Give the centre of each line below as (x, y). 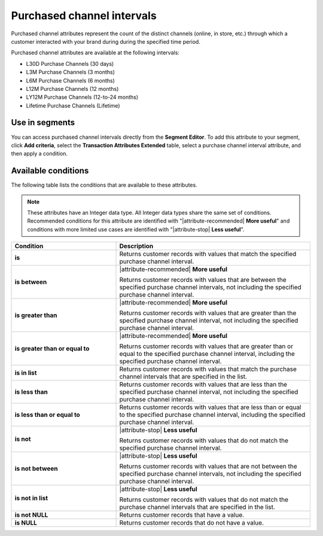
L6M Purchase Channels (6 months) (70, 80)
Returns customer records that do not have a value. (192, 523)
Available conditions (50, 171)
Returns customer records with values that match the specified (208, 254)
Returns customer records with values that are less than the (203, 385)
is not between (36, 468)
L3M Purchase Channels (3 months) (70, 72)
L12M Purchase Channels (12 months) (72, 89)
